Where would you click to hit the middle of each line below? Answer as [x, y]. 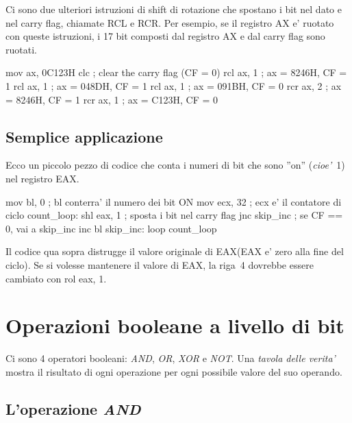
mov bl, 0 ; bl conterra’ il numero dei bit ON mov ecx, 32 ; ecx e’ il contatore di [174, 201]
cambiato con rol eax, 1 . [56, 278]
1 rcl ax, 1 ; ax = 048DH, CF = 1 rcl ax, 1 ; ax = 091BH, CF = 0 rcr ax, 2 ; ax [174, 85]
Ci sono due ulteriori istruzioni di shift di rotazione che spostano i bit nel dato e [174, 9]
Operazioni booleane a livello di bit [175, 325]
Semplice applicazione [84, 136]
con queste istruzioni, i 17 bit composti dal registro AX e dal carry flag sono [165, 36]
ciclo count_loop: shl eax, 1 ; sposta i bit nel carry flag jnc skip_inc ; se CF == [174, 215]
